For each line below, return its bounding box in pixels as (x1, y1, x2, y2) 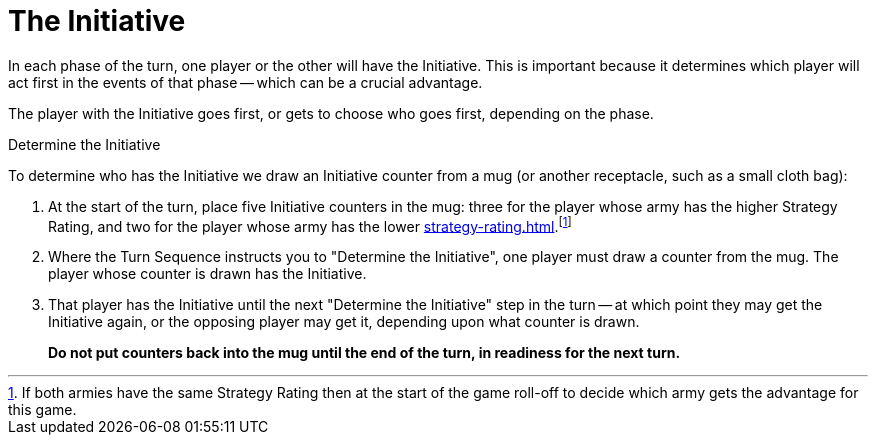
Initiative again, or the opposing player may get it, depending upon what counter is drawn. (48, 313, 640, 331)
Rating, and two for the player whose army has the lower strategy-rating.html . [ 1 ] (48, 214, 572, 235)
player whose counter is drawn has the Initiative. (48, 265, 367, 283)
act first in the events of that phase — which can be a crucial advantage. (8, 73, 483, 91)
